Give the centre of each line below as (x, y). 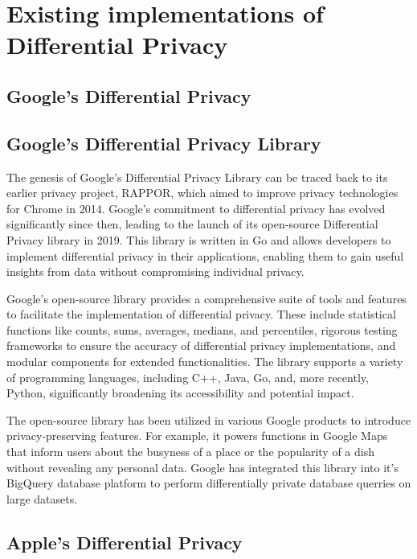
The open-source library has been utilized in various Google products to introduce (209, 419)
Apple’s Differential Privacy (125, 542)
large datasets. (42, 498)
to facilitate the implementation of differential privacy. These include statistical (201, 314)
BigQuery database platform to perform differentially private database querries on (209, 483)
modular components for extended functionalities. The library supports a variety (205, 362)
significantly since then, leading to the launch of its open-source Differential (192, 224)
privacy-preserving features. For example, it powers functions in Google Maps (197, 436)
